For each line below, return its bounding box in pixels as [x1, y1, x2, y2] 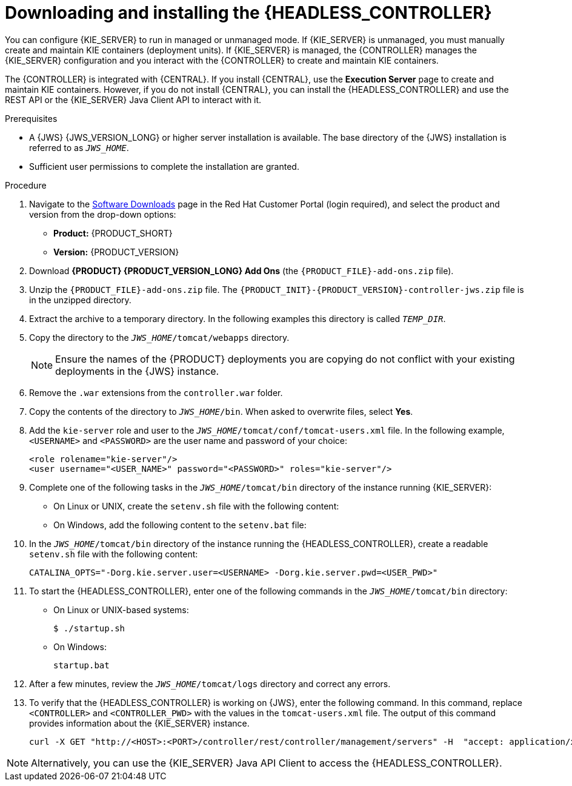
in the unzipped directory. [29, 294, 131, 305]
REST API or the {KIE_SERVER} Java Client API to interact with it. [5, 94, 262, 105]
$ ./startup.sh [53, 623, 125, 633]
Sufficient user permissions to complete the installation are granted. [29, 161, 299, 172]
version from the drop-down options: [29, 209, 176, 220]
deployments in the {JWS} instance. [55, 364, 219, 377]
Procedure [5, 180, 47, 190]
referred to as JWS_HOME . [29, 142, 129, 153]
